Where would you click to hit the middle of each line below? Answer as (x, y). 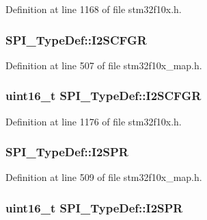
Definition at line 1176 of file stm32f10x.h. (94, 121)
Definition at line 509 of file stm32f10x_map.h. (104, 177)
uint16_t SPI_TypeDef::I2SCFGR (104, 96)
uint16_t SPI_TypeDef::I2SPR (94, 207)
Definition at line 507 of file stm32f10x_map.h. (104, 65)
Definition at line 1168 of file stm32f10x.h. (94, 9)
